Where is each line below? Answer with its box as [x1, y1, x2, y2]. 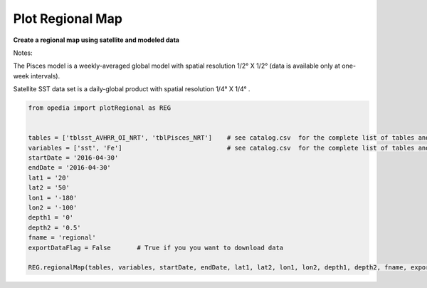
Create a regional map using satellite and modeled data [13, 36, 179, 44]
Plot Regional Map [13, 11, 122, 26]
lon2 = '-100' [28, 204, 78, 212]
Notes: [13, 48, 33, 57]
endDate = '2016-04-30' [28, 164, 112, 172]
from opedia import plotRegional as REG [28, 104, 171, 112]
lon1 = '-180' [28, 193, 78, 202]
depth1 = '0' [28, 214, 74, 222]
